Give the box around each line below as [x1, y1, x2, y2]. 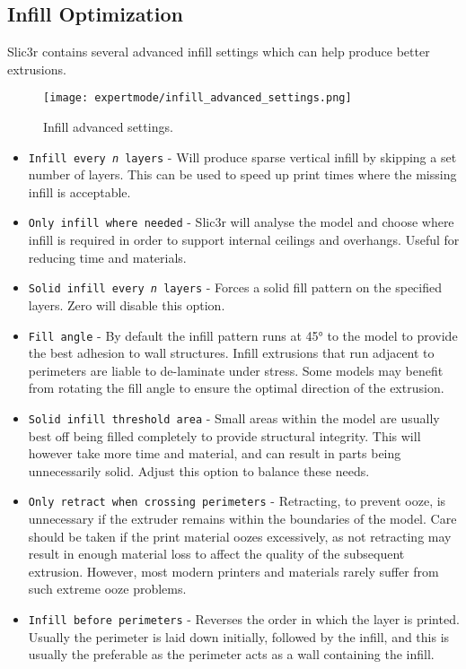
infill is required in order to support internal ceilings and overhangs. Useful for [28, 230, 460, 249]
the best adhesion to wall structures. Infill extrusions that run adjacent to [28, 343, 435, 362]
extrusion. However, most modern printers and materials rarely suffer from [28, 561, 439, 580]
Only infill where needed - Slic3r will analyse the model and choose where [28, 213, 454, 231]
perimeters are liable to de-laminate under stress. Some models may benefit [28, 361, 444, 379]
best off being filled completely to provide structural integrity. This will [28, 426, 421, 445]
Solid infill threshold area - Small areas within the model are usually [28, 409, 440, 428]
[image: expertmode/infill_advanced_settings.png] [43, 91, 352, 105]
